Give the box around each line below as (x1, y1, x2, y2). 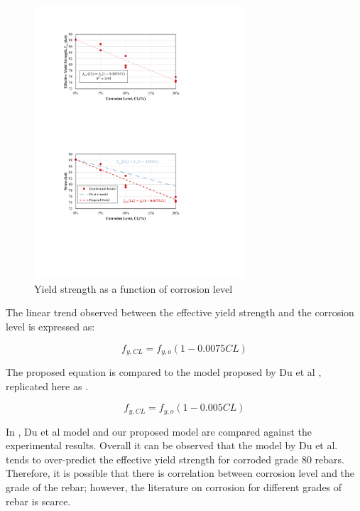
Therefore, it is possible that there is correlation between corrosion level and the (6, 466, 355, 480)
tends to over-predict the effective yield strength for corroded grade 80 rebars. (6, 451, 344, 466)
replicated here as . (6, 378, 89, 393)
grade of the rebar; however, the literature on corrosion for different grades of (6, 480, 342, 495)
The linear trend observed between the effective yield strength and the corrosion (6, 305, 354, 320)
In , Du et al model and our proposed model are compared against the (6, 424, 312, 439)
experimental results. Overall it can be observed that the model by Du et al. (6, 438, 338, 453)
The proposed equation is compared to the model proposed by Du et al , (6, 365, 322, 380)
